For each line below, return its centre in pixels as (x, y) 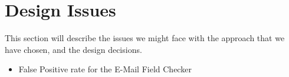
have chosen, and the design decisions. (73, 49)
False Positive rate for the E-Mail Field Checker (105, 69)
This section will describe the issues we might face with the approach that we (145, 38)
